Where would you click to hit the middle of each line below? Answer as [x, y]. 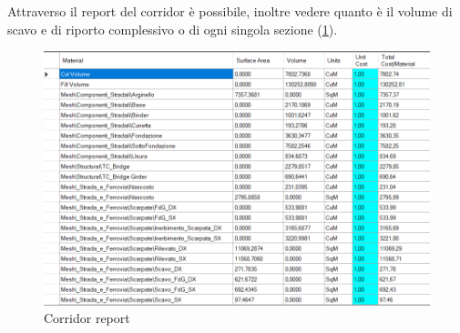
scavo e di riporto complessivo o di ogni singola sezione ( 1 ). [173, 29]
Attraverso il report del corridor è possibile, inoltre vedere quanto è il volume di [230, 11]
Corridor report [87, 318]
